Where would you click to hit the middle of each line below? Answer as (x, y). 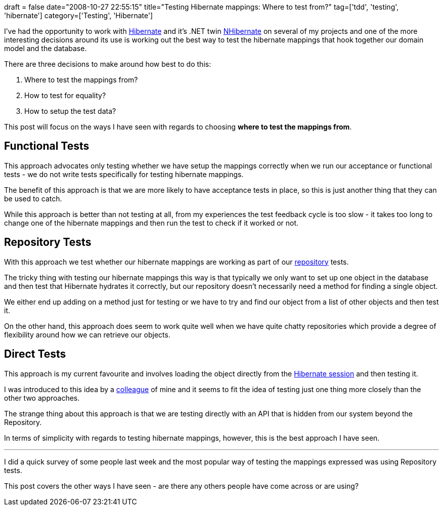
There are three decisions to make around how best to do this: (108, 64)
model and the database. (46, 48)
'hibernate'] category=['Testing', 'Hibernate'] (79, 15)
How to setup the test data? (70, 111)
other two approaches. (42, 398)
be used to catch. (33, 198)
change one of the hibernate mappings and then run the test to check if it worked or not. (151, 223)
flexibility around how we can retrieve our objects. (87, 334)
